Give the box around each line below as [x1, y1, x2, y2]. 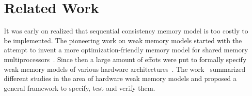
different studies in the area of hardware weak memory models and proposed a [4, 73, 237, 83]
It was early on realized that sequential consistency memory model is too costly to [4, 26, 248, 36]
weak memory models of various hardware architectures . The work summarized [4, 64, 246, 74]
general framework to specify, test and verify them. [4, 82, 155, 93]
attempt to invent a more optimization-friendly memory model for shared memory [4, 45, 248, 55]
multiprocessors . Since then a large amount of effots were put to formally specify [4, 54, 247, 64]
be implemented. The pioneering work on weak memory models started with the [4, 35, 242, 45]
